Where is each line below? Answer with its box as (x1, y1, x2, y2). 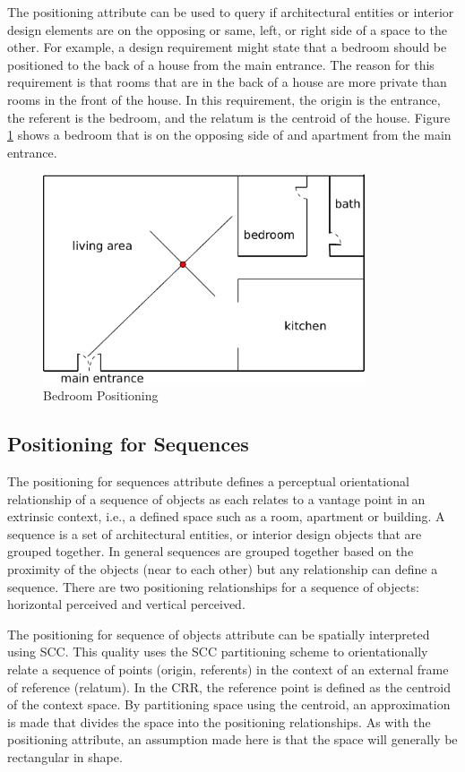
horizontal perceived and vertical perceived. (7, 595, 245, 613)
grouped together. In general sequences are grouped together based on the (7, 542, 414, 561)
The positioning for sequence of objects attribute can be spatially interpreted (7, 624, 430, 643)
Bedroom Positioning (43, 386, 159, 405)
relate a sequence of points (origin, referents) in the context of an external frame (7, 660, 449, 679)
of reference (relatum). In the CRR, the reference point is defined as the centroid (7, 677, 452, 696)
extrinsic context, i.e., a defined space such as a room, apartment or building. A (7, 507, 445, 526)
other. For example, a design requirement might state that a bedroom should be (7, 38, 447, 56)
